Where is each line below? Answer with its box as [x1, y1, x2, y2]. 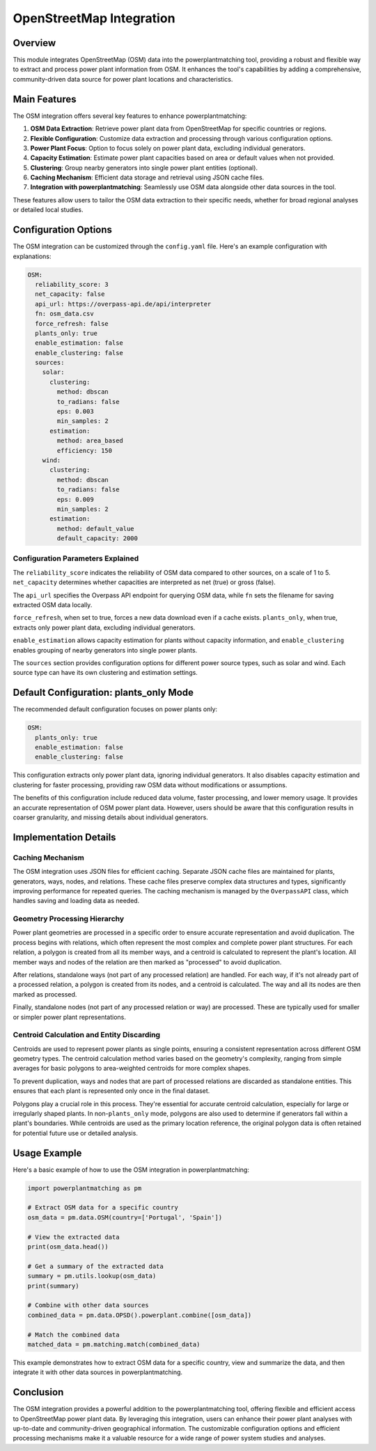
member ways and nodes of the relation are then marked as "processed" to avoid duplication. [13, 958, 282, 966]
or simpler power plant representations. [13, 1013, 127, 1021]
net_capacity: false [35, 290, 105, 298]
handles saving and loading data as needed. [13, 897, 140, 905]
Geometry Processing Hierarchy [13, 914, 125, 924]
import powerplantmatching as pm [27, 1184, 142, 1192]
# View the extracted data [27, 1233, 120, 1241]
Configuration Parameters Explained [13, 553, 139, 563]
